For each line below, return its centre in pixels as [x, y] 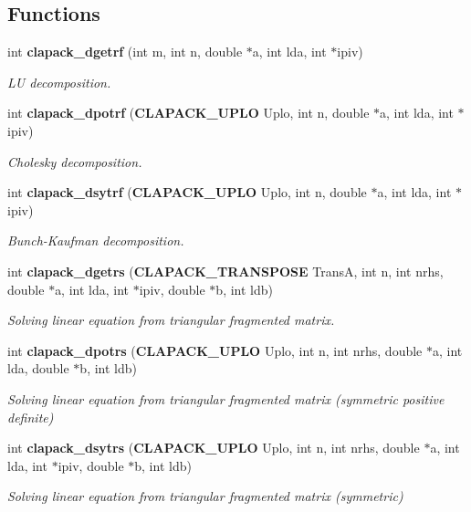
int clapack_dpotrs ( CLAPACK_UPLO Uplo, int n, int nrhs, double [215, 350]
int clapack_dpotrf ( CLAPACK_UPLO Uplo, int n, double [188, 113]
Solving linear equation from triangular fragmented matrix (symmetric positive [226, 398]
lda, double [38, 368]
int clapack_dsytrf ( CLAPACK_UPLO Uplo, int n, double [187, 192]
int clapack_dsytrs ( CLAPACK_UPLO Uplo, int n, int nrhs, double [214, 448]
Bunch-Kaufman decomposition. [96, 240]
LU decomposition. [59, 82]
